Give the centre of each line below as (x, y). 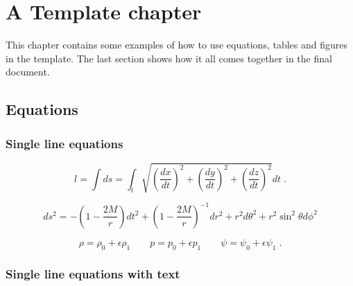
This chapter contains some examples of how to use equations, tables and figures (176, 45)
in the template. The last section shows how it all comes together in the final (169, 58)
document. (28, 72)
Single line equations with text (93, 273)
